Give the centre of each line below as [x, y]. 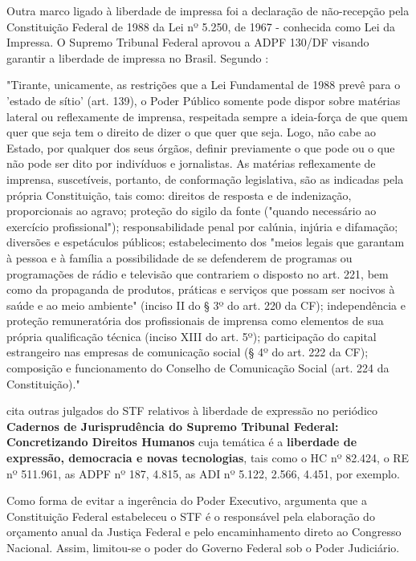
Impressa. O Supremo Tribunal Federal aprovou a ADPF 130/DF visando [188, 42]
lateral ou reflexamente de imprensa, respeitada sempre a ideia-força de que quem [207, 116]
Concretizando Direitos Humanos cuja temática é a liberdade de [182, 442]
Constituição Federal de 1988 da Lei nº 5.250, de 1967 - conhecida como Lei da [201, 26]
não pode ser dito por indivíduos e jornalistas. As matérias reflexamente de [191, 163]
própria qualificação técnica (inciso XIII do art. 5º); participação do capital [192, 336]
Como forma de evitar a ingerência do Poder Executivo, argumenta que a [187, 500]
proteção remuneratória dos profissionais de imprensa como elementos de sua [195, 321]
